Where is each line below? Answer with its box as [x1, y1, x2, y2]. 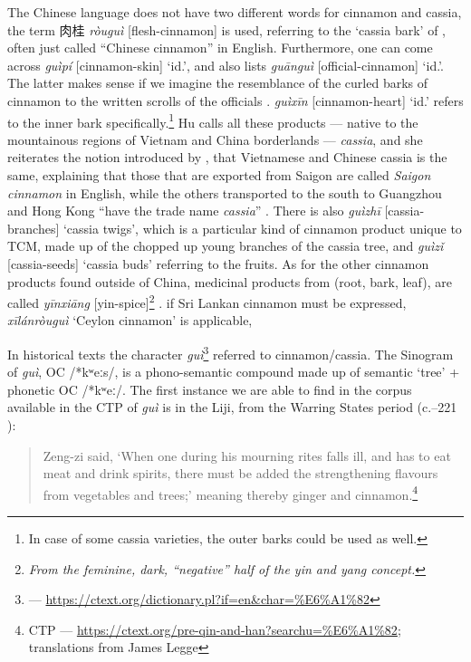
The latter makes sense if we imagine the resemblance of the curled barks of [7, 73, 428, 92]
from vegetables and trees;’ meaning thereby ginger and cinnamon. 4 [43, 482, 418, 504]
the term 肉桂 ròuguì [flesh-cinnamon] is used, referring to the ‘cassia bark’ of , [7, 20, 446, 39]
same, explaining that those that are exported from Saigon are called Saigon [7, 166, 431, 184]
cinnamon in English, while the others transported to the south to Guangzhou [7, 183, 442, 202]
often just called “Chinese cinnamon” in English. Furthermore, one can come [7, 38, 433, 57]
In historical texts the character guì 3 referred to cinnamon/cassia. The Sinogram [7, 342, 454, 363]
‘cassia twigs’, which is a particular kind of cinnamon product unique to [62, 218, 462, 237]
